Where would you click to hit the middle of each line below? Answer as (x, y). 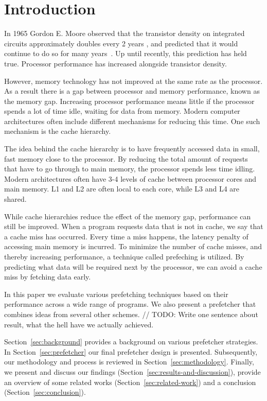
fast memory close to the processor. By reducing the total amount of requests (126, 158)
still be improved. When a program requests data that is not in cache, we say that (134, 226)
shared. (15, 199)
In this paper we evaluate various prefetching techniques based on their (116, 294)
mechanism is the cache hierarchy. (58, 131)
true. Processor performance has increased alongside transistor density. (115, 63)
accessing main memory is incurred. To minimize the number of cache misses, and (133, 246)
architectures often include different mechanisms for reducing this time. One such (132, 121)
